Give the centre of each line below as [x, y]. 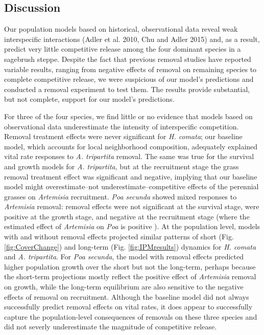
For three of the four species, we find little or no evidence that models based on [128, 116]
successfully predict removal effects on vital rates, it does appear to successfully [128, 307]
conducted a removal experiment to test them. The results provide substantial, [127, 89]
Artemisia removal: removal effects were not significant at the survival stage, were [132, 206]
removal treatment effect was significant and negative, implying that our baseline [131, 176]
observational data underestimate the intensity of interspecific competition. [122, 126]
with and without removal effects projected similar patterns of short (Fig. [119, 237]
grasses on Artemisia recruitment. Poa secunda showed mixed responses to [121, 196]
